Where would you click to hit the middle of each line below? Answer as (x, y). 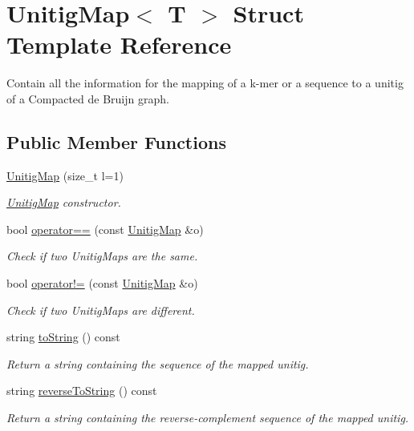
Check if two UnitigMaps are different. (101, 310)
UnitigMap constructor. (64, 202)
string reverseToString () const (82, 391)
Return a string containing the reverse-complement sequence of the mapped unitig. (208, 418)
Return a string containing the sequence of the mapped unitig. (158, 363)
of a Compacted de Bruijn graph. (88, 98)
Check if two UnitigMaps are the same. (102, 256)
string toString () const (63, 337)
